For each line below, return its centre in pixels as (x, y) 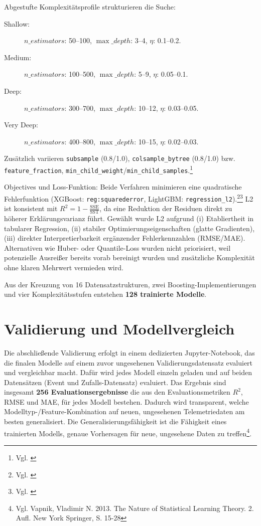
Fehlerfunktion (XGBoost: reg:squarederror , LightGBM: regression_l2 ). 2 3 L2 (129, 198)
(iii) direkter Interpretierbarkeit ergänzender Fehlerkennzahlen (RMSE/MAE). (125, 238)
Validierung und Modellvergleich (119, 328)
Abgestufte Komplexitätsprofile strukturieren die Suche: (90, 7)
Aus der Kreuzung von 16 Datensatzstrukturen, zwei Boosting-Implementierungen (130, 284)
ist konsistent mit (31, 208)
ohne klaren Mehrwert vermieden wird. (64, 268)
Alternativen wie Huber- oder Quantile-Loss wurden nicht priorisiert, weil (117, 247)
